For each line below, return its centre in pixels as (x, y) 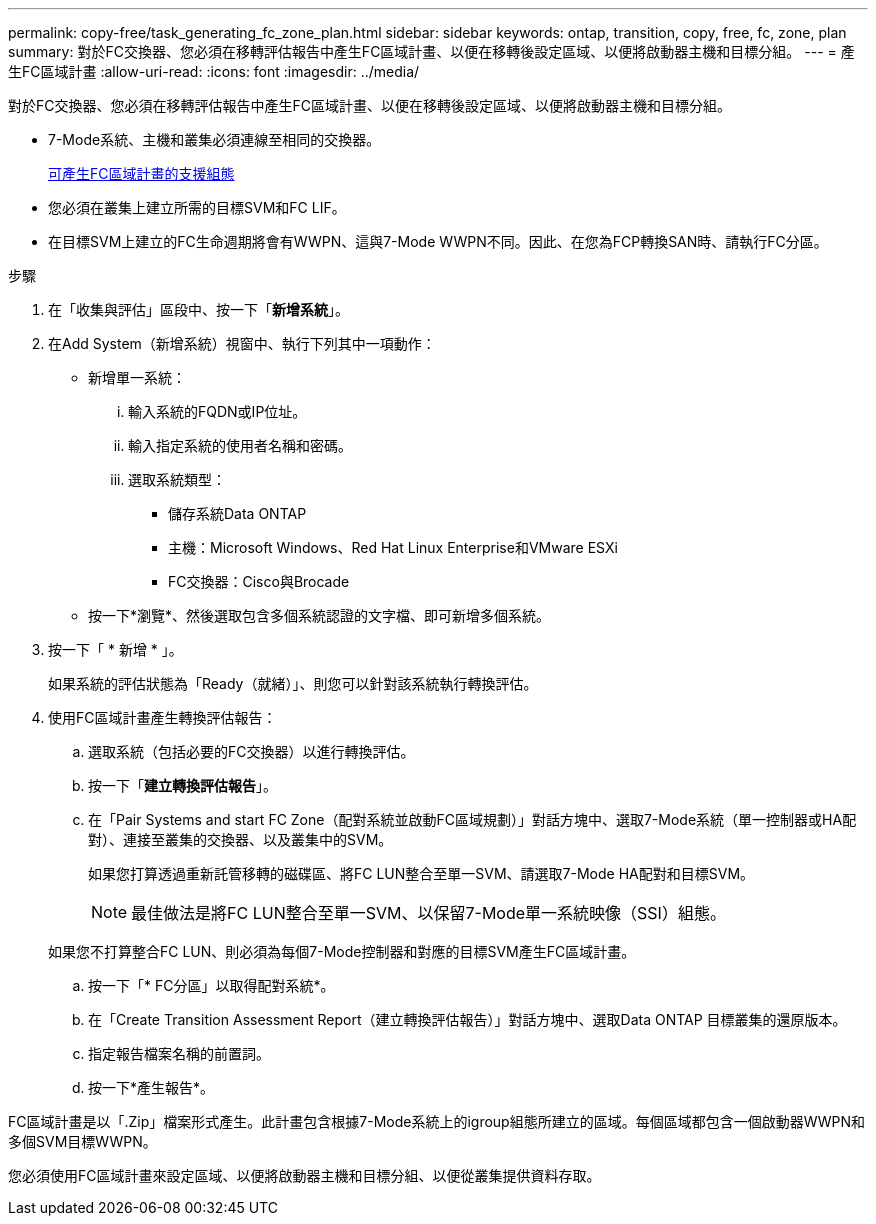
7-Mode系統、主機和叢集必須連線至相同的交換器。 (214, 139)
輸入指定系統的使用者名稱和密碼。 (240, 445)
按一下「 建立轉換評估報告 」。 (182, 785)
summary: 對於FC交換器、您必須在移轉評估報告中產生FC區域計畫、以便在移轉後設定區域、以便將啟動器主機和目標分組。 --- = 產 (431, 51)
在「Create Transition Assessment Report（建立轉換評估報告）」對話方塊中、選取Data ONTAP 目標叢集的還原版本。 (467, 1019)
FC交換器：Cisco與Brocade (259, 581)
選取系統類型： (177, 479)
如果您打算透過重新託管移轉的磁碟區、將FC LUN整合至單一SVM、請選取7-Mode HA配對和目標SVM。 (421, 873)
